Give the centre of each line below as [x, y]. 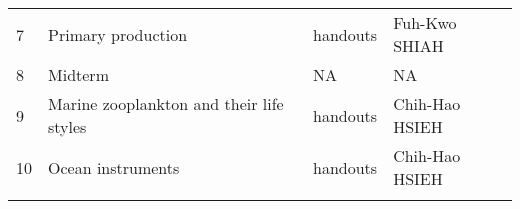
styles [67, 126]
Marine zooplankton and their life [166, 103]
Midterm [78, 74]
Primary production [118, 34]
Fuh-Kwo [425, 22]
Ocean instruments [114, 167]
